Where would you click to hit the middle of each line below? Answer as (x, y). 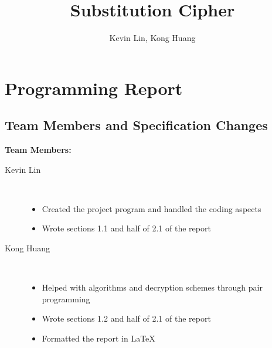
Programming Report (94, 88)
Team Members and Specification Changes (136, 125)
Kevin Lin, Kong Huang (152, 38)
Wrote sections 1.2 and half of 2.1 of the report (126, 318)
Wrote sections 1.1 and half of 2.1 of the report (126, 228)
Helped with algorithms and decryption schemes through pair (152, 287)
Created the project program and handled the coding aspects (152, 208)
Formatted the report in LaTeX (98, 338)
